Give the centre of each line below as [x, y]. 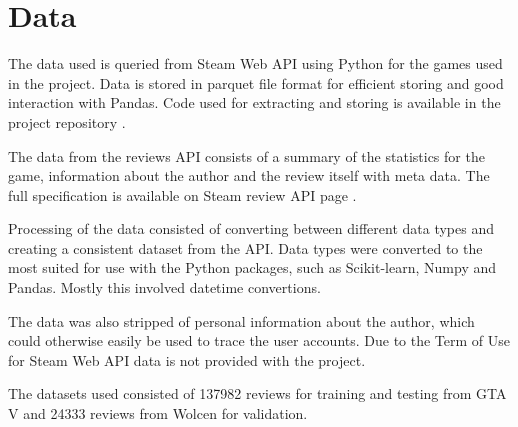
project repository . [67, 121]
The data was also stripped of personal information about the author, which [241, 320]
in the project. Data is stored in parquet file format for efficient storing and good [256, 82]
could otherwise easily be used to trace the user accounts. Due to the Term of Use [259, 340]
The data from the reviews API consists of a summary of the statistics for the [246, 155]
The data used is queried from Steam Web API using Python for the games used [255, 63]
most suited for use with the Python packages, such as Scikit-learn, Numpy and [252, 267]
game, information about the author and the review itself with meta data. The [249, 175]
